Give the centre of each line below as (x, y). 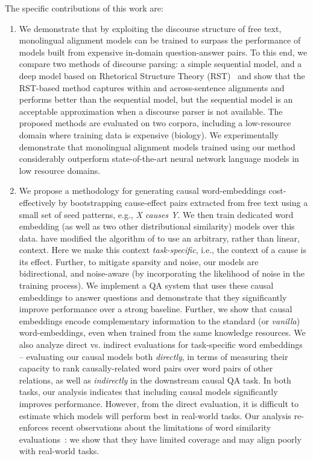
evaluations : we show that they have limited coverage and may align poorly (160, 439)
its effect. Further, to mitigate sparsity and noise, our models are (139, 261)
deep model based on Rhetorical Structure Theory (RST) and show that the (162, 75)
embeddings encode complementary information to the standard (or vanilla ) (160, 320)
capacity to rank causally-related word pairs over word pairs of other (146, 368)
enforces (34, 427)
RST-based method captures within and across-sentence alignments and (152, 87)
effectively (37, 202)
